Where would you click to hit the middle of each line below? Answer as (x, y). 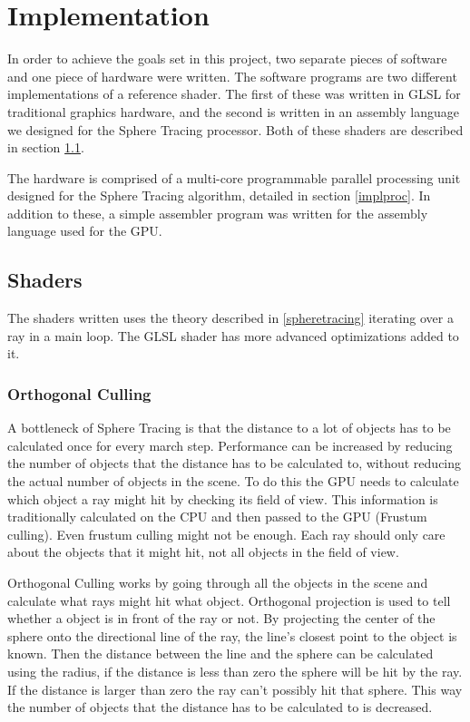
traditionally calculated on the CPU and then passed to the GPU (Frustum (217, 517)
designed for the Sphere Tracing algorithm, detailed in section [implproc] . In (219, 195)
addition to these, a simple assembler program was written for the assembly (218, 213)
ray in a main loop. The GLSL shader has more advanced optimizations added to (233, 335)
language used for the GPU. (85, 231)
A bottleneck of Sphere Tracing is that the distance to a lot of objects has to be (229, 428)
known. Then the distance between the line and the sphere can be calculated (220, 654)
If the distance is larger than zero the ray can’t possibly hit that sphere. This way (235, 689)
